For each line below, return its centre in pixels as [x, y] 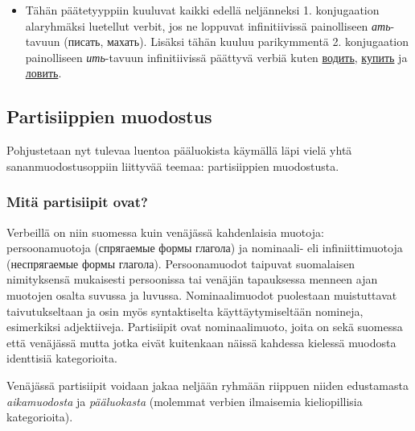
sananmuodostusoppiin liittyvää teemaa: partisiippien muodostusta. [173, 166]
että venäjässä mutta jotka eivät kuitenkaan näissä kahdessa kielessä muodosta [201, 342]
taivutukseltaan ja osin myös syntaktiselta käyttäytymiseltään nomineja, [185, 311]
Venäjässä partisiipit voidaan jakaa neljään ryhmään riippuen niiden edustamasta [207, 385]
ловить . [43, 73]
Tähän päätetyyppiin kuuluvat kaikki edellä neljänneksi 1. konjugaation [202, 10]
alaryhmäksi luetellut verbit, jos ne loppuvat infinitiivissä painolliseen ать [208, 25]
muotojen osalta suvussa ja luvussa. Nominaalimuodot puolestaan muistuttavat [202, 294]
